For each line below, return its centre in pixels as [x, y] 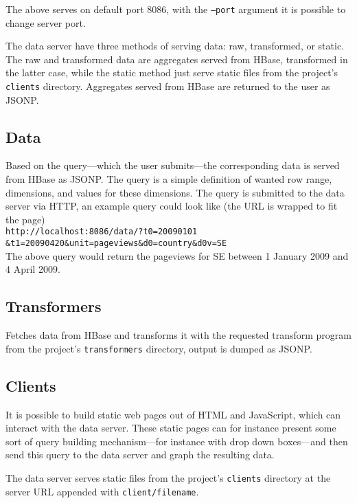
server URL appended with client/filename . [102, 491]
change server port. [46, 22]
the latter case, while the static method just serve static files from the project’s [172, 72]
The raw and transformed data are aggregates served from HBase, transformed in [177, 59]
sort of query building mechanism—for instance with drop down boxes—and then [177, 441]
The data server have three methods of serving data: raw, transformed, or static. [175, 46]
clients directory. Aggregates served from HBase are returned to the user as [168, 86]
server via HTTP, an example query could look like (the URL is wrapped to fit [172, 206]
